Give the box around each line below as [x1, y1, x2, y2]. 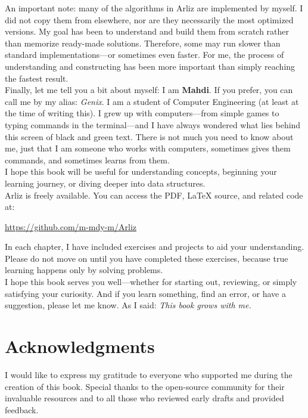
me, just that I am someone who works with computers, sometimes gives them [5, 142, 291, 154]
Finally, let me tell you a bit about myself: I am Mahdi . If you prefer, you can [5, 83, 293, 96]
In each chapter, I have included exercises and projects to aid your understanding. [5, 240, 304, 253]
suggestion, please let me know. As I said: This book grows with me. [5, 299, 251, 311]
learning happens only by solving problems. [5, 264, 163, 276]
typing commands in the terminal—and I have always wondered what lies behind [5, 118, 301, 131]
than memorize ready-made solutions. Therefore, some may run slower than [5, 36, 281, 49]
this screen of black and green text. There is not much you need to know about [5, 130, 294, 143]
